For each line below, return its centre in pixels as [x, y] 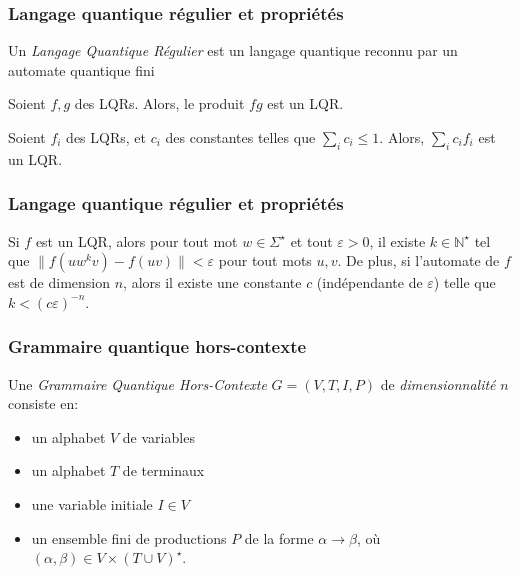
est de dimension [59, 282]
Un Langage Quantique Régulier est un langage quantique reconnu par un [233, 50]
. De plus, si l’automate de [418, 260]
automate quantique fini [81, 69]
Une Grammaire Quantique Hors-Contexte [137, 383]
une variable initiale [92, 503]
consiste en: [43, 403]
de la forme [279, 537]
